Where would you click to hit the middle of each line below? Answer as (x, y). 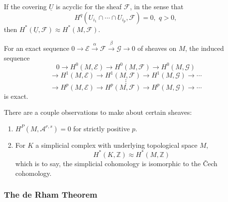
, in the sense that (157, 6)
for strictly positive (101, 128)
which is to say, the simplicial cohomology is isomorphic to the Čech (116, 163)
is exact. (16, 96)
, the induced (205, 48)
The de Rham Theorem (51, 194)
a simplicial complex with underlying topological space (116, 145)
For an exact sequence (37, 48)
